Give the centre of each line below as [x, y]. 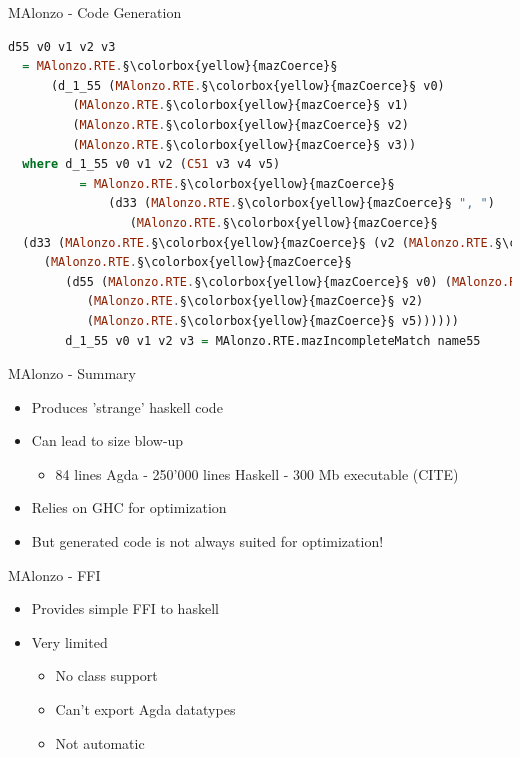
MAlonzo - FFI [54, 574]
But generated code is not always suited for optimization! [207, 541]
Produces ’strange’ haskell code [127, 406]
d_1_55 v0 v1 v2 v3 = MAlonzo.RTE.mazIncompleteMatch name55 [273, 340]
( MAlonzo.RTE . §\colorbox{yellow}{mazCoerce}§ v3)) [244, 144]
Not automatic [100, 742]
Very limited [69, 641]
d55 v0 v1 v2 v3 [62, 46]
